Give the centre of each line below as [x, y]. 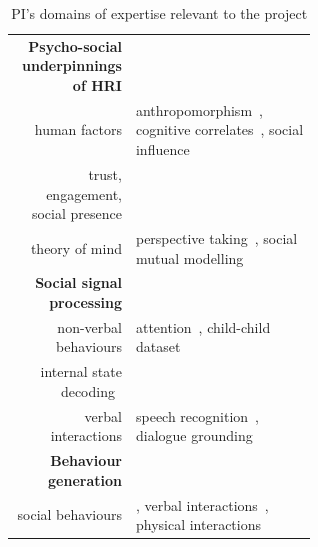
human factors [78, 129]
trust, [105, 173]
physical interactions [198, 524]
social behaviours [69, 514]
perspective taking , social [216, 237]
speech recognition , [197, 415]
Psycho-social [75, 45]
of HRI [97, 85]
